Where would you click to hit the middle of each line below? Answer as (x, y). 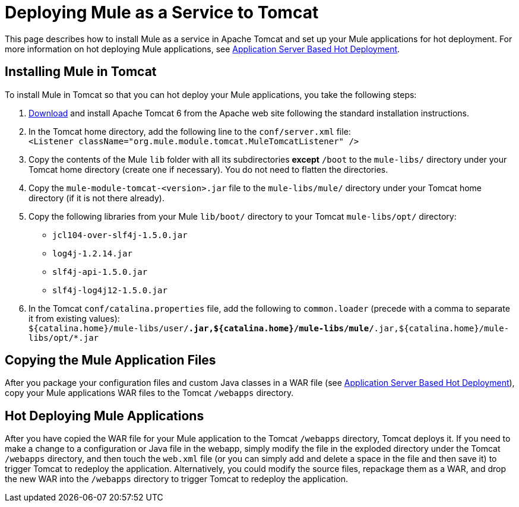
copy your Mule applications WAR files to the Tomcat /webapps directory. (149, 393)
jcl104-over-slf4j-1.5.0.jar (120, 235)
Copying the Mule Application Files (110, 360)
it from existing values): (74, 318)
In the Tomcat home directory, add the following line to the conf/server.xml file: (190, 131)
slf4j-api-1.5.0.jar (100, 272)
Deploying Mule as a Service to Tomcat (162, 12)
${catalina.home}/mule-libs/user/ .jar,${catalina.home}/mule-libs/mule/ (201, 328)
